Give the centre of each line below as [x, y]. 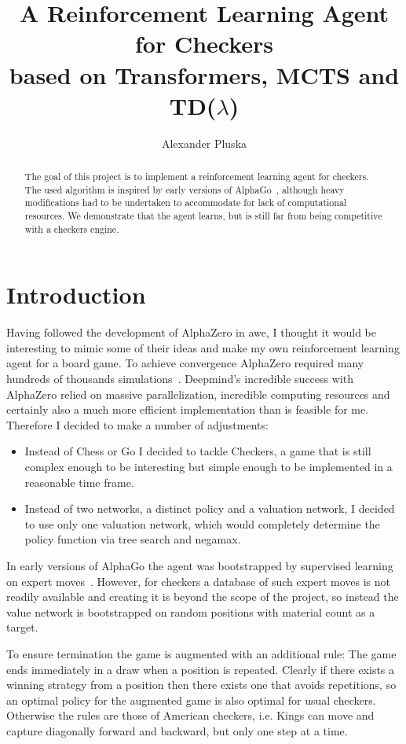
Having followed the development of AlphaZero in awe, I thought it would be [191, 332]
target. [22, 627]
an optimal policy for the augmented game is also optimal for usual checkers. [191, 700]
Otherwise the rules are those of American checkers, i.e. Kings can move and [190, 715]
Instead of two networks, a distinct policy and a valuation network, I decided [210, 508]
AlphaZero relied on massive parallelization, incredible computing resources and [198, 394]
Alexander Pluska [204, 143]
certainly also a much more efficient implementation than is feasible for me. [188, 409]
